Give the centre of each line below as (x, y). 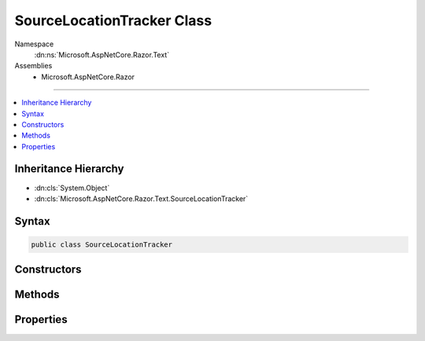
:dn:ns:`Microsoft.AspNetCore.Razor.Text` (102, 54)
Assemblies (33, 66)
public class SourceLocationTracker (102, 244)
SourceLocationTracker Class (113, 20)
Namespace (34, 44)
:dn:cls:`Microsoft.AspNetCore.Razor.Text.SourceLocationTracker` (141, 198)
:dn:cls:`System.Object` (72, 188)
